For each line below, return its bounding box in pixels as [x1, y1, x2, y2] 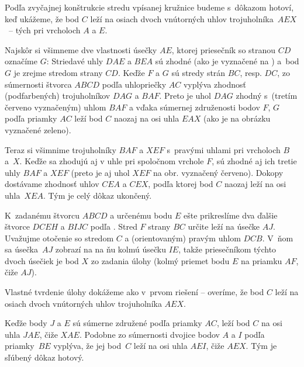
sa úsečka [5, 243, 38, 255]
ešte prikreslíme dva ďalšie [184, 209, 278, 221]
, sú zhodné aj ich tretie [212, 155, 297, 167]
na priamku [240, 254, 282, 266]
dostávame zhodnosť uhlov [5, 178, 99, 190]
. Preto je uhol [159, 89, 211, 102]
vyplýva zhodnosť [183, 78, 246, 90]
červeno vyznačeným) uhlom [5, 101, 106, 113]
